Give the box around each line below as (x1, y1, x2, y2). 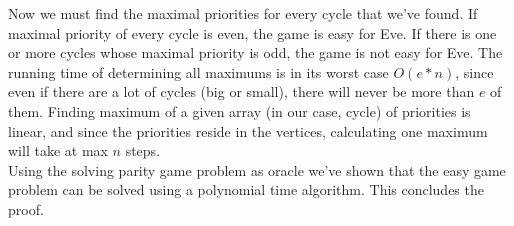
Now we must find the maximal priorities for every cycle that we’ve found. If (8, 3, 478, 23)
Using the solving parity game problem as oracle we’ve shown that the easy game (8, 159, 506, 180)
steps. (125, 140, 161, 161)
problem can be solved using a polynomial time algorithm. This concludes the (8, 179, 484, 200)
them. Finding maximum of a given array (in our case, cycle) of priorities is (8, 100, 471, 121)
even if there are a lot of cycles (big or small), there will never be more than (8, 81, 475, 102)
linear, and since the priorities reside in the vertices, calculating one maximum (8, 120, 488, 141)
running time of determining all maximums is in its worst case (8, 61, 389, 82)
